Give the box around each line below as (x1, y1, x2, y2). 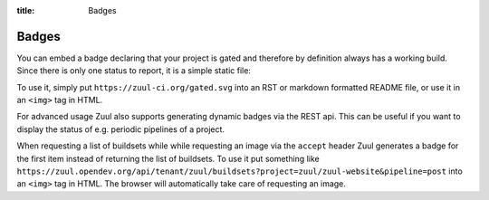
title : (16, 5, 35, 15)
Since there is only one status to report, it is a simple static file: (16, 65, 251, 76)
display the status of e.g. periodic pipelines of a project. (16, 123, 225, 135)
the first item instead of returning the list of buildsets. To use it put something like (16, 153, 321, 164)
